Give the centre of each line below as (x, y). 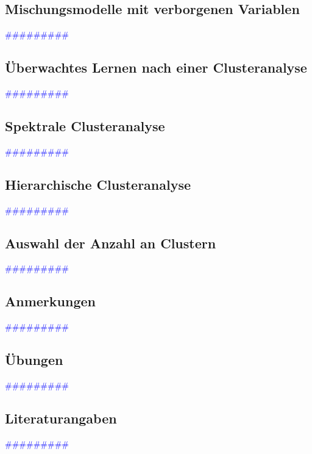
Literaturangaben (61, 418)
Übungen (34, 360)
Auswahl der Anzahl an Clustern (111, 243)
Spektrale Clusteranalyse (85, 125)
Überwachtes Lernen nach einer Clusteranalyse (156, 67)
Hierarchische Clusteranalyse (98, 184)
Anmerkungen (50, 301)
